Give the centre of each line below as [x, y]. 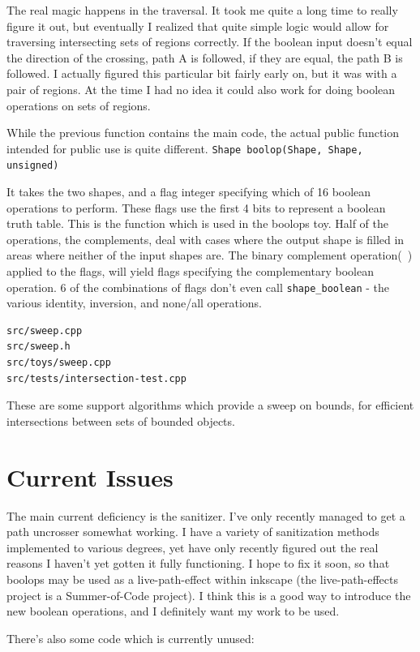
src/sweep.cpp [45, 330]
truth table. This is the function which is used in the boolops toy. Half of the [198, 223]
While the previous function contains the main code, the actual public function [203, 133]
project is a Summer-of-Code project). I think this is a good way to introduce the [209, 595]
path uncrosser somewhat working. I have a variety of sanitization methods [193, 532]
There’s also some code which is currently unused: [131, 638]
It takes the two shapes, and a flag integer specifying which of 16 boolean [189, 192]
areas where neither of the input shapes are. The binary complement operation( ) [210, 255]
